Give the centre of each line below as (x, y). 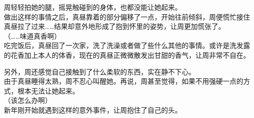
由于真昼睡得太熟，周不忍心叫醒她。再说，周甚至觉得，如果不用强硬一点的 (124, 81)
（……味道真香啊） (32, 35)
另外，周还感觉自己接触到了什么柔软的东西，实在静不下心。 (100, 71)
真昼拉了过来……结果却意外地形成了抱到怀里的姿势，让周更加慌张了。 (115, 26)
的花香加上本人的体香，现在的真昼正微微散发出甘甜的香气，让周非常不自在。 (127, 55)
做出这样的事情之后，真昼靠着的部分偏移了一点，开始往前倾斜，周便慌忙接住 (127, 16)
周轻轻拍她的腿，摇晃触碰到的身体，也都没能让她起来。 (93, 7)
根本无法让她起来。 (48, 90)
